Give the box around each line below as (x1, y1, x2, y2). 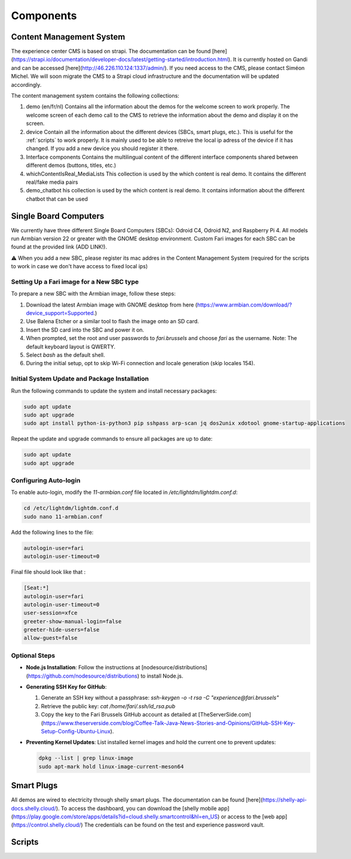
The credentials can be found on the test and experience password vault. (84, 821, 265, 828)
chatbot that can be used (26, 195, 88, 202)
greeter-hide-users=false (23, 626, 100, 633)
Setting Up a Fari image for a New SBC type (11, 277, 139, 286)
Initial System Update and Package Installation (11, 375, 149, 383)
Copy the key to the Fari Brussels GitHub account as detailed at (41, 711, 197, 718)
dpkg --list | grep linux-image (38, 755, 134, 761)
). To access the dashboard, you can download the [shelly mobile (56, 805, 217, 812)
